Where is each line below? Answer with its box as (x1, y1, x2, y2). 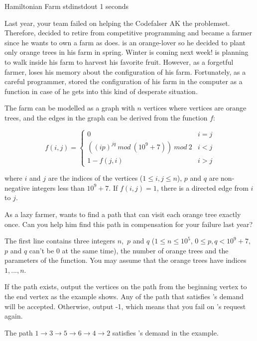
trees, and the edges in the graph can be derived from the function (4, 112, 208, 122)
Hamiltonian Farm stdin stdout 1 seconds (4, 1, 129, 11)
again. (4, 311, 23, 321)
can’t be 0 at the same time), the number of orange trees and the (29, 245, 229, 255)
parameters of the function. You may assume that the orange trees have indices (4, 255, 247, 265)
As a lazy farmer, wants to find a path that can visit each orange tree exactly (4, 209, 241, 219)
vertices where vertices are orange (143, 103, 247, 113)
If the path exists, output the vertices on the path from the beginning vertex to (4, 281, 247, 292)
